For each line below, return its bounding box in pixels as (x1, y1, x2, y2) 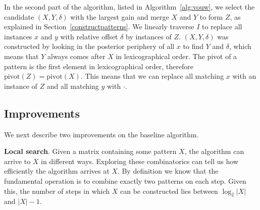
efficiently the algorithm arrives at (4, 166, 110, 176)
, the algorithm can (184, 146, 244, 156)
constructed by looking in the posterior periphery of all (4, 41, 175, 51)
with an (232, 71, 256, 81)
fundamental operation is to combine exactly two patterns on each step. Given (4, 175, 246, 186)
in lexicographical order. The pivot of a (116, 50, 237, 61)
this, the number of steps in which (4, 185, 110, 196)
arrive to (4, 155, 31, 166)
